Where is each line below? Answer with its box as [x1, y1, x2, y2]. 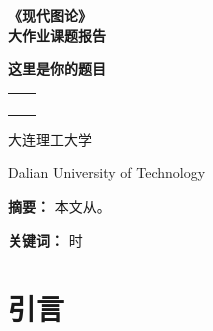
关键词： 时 [8, 229, 83, 250]
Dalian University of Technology [8, 162, 206, 183]
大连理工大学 [8, 128, 92, 149]
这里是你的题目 [8, 58, 106, 79]
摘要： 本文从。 [8, 195, 111, 216]
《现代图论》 [8, 5, 92, 25]
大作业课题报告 [8, 24, 106, 45]
